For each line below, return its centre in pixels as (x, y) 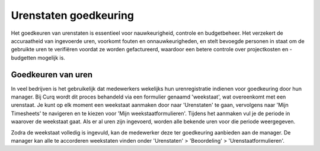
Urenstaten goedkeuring (73, 15)
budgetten (24, 58)
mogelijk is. (51, 58)
